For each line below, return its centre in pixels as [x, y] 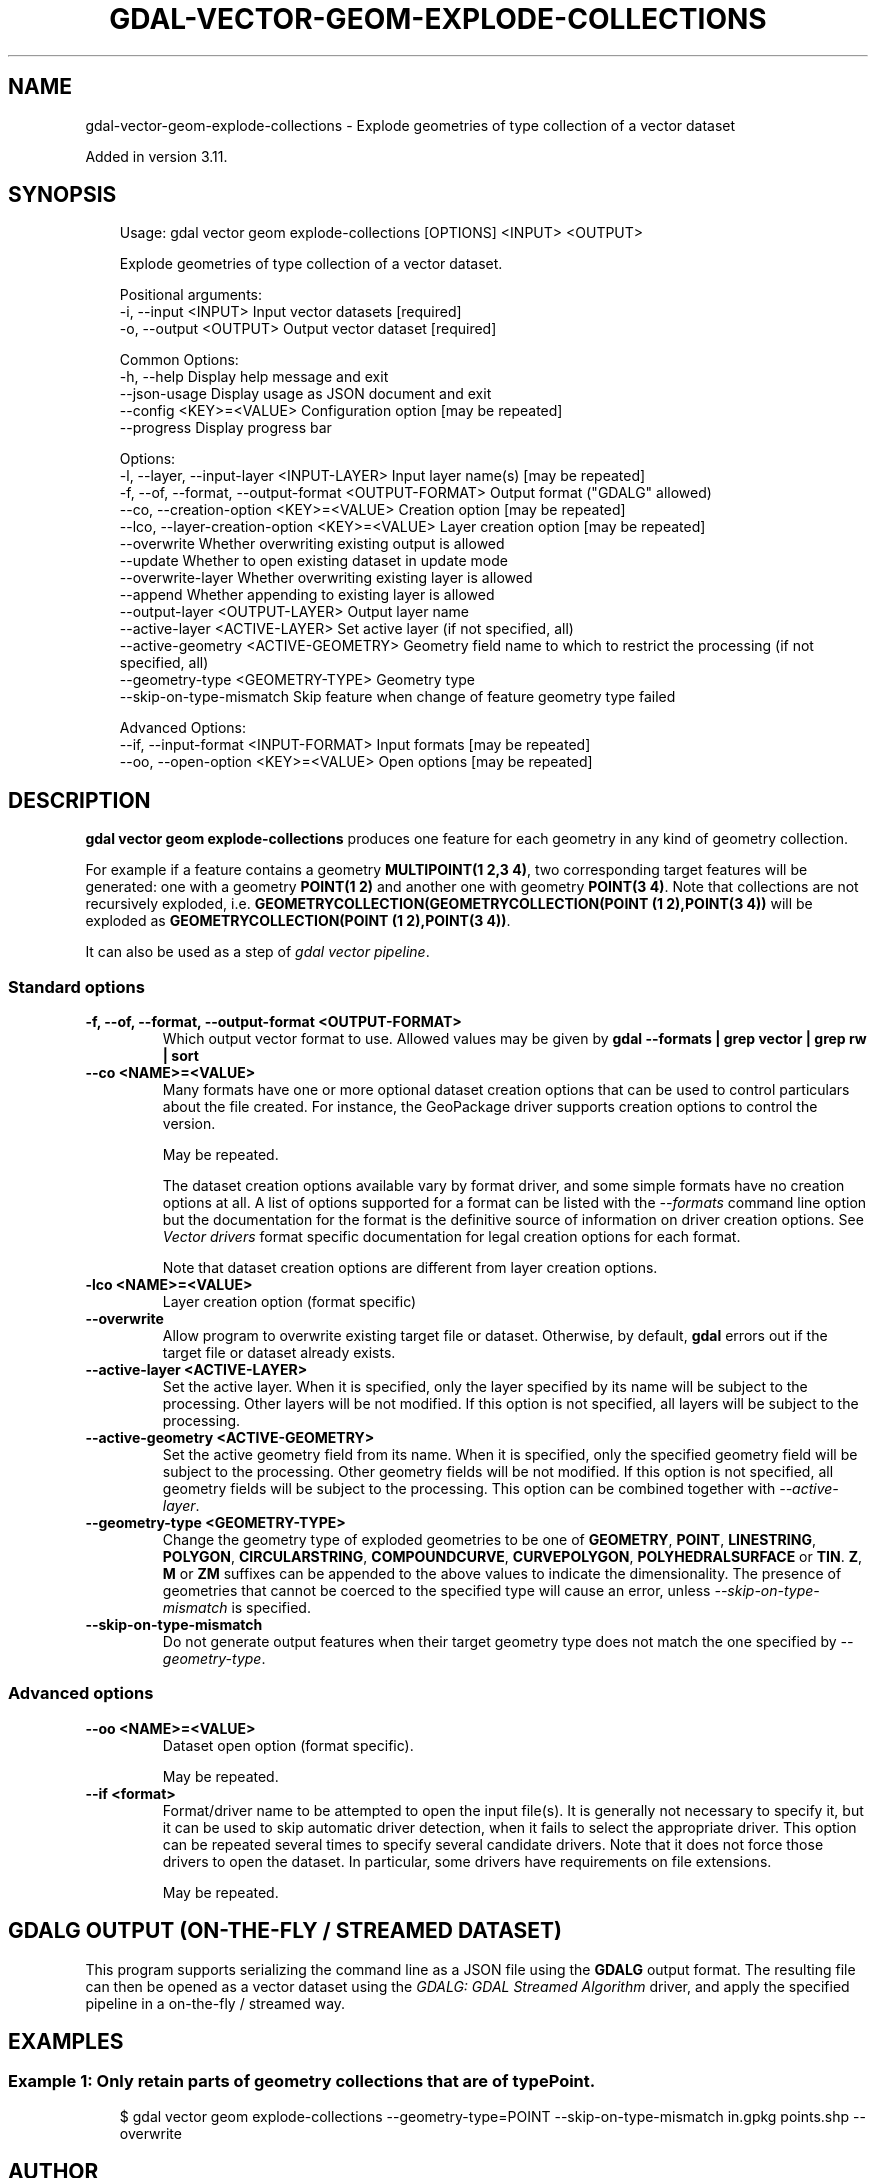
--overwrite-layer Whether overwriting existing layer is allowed [326, 578]
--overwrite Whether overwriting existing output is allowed [312, 544]
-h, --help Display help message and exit [254, 377]
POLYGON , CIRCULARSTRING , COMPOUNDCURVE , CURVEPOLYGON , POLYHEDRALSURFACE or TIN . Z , [512, 1557]
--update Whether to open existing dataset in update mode [313, 561]
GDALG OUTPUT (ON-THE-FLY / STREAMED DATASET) [285, 1931]
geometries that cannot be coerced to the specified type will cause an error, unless [436, 1591]
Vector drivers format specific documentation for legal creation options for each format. [451, 1237]
